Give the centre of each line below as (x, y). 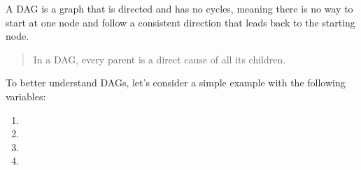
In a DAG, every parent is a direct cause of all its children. (160, 59)
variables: (26, 96)
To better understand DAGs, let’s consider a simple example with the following (176, 83)
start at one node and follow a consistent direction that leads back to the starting (180, 22)
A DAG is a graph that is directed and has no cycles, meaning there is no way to (179, 8)
